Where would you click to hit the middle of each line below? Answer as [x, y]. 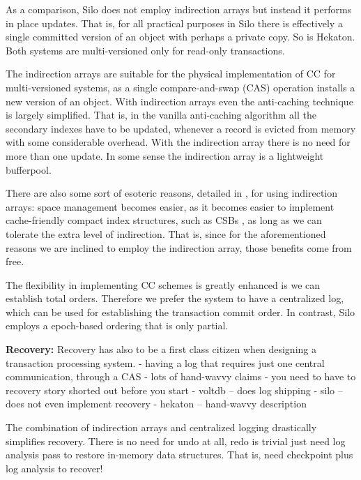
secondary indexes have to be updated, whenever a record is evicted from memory [181, 128]
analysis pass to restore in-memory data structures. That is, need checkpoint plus [179, 455]
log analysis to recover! [54, 468]
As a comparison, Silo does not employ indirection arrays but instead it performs [179, 9]
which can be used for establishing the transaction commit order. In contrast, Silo [180, 312]
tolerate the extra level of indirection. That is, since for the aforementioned [166, 233]
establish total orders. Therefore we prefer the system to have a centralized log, [175, 298]
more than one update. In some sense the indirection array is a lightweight [165, 155]
